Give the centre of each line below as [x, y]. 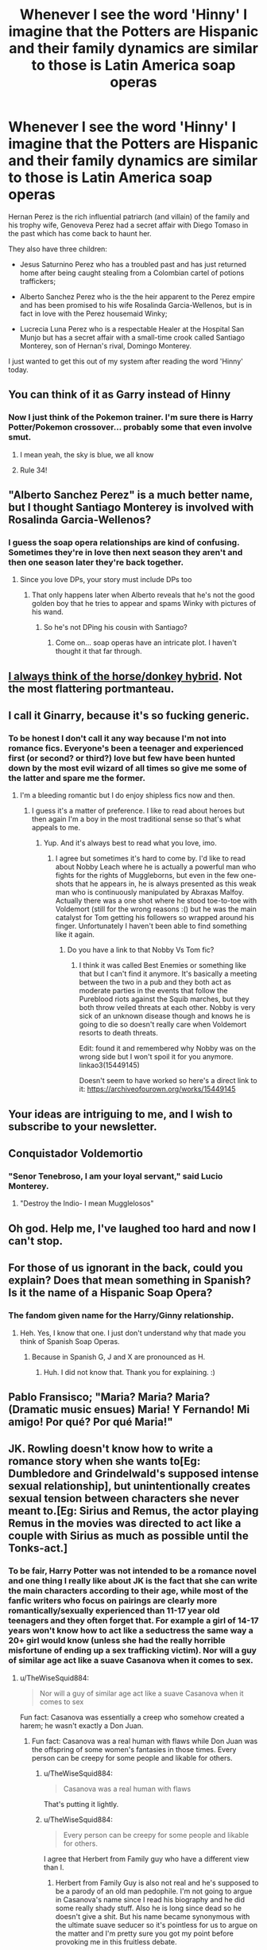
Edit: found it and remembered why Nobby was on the [168, 1048]
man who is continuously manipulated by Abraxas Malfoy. [150, 892]
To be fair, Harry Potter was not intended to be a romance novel [132, 1571]
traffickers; [38, 281]
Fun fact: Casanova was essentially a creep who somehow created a [132, 1717]
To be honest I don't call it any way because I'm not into [117, 739]
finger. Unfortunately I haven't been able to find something [151, 926]
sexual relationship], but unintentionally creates [130, 1486]
